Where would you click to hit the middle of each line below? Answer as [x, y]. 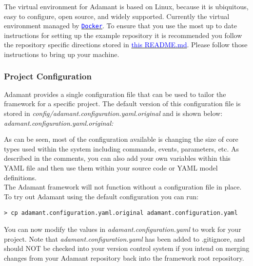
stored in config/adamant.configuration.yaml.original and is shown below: [113, 113]
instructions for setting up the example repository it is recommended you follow [123, 35]
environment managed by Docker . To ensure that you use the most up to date [121, 26]
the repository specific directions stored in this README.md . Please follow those [126, 45]
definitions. [20, 177]
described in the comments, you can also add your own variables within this [117, 158]
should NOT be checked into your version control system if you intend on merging [127, 248]
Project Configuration [48, 76]
